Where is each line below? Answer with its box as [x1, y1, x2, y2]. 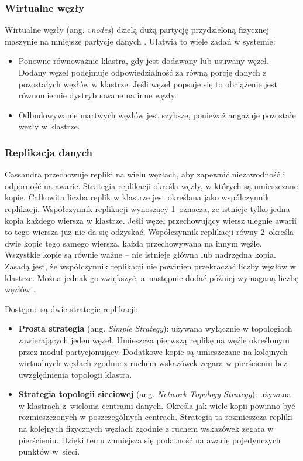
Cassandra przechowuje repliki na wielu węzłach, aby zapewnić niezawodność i [5, 168, 285, 180]
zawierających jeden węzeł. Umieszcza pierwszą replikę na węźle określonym [18, 333, 290, 346]
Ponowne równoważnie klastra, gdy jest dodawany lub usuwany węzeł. [18, 54, 270, 67]
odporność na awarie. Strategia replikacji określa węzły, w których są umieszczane [5, 179, 298, 192]
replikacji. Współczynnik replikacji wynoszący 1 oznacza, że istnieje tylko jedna [5, 202, 290, 214]
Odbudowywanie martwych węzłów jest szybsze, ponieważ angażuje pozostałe [18, 108, 296, 121]
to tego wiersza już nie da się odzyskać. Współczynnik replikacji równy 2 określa [5, 226, 294, 238]
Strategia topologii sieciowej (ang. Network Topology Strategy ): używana [18, 388, 291, 400]
